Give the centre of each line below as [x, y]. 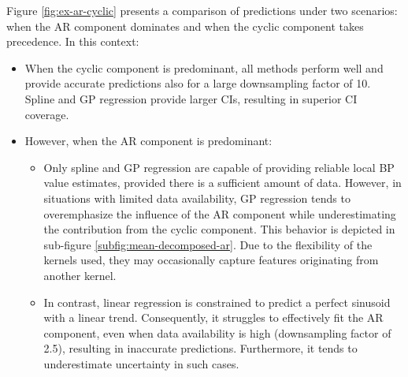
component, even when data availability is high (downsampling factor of [217, 332]
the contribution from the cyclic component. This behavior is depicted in [219, 229]
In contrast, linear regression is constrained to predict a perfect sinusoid [217, 302]
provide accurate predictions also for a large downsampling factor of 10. [198, 83]
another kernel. [80, 275]
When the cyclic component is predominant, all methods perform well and [204, 67]
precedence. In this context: [73, 41]
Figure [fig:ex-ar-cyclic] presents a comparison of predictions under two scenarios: [202, 10]
